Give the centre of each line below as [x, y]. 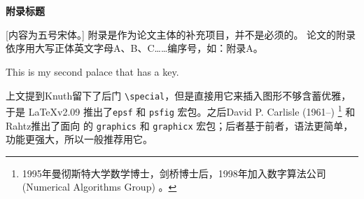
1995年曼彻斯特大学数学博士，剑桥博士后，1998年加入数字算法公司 [174, 173]
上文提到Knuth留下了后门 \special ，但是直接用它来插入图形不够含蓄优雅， [178, 95]
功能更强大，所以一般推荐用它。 [79, 139]
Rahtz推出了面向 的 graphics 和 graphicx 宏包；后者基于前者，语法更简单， [180, 125]
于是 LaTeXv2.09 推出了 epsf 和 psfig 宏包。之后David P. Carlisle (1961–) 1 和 [181, 110]
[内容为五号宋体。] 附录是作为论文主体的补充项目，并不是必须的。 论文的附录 [181, 34]
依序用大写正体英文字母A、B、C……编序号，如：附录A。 [134, 48]
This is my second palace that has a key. [92, 71]
